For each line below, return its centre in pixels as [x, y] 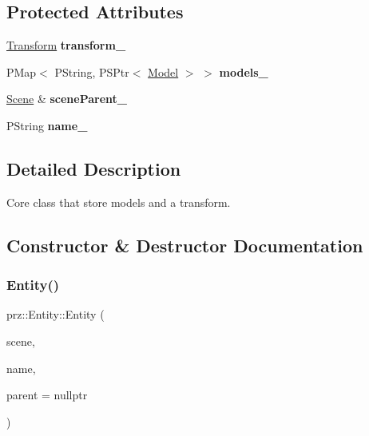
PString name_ [47, 125]
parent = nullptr [47, 395]
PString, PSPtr [92, 71]
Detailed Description [94, 168]
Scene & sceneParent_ [67, 99]
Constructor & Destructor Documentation [185, 245]
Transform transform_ [66, 45]
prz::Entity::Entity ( [56, 314]
